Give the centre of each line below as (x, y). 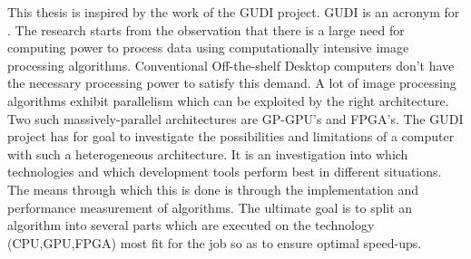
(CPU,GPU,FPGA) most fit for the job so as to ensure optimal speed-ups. (215, 242)
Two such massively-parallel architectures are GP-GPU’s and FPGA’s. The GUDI (235, 118)
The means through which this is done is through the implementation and (213, 189)
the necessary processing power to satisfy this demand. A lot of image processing (232, 83)
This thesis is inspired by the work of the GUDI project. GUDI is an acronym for (234, 12)
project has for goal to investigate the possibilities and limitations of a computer (231, 136)
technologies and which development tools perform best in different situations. (225, 172)
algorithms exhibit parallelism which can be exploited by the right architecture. (228, 100)
